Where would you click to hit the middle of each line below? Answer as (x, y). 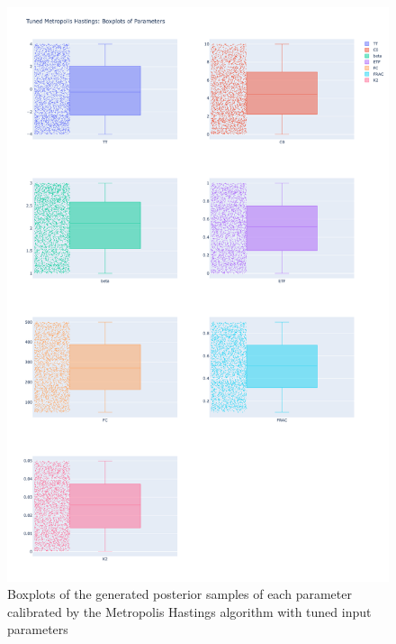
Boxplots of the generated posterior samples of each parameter (180, 594)
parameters (38, 629)
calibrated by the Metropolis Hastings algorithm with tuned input (189, 611)
